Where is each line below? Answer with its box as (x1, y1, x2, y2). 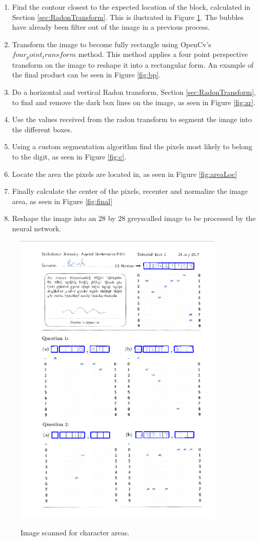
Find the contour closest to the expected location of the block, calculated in (12, 2, 251, 12)
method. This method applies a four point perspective (78, 49, 248, 59)
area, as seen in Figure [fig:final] (12, 195, 113, 206)
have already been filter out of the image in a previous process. (12, 22, 210, 32)
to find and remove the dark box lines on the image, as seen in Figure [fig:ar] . (12, 96, 256, 107)
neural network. (12, 223, 62, 233)
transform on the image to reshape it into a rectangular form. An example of (12, 59, 254, 70)
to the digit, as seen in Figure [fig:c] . (12, 151, 127, 162)
